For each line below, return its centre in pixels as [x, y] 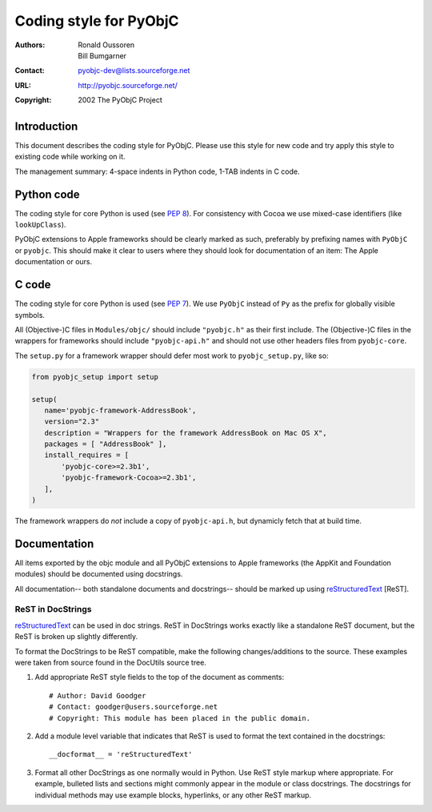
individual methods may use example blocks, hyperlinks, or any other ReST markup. [173, 795]
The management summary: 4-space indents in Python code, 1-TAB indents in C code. [157, 171]
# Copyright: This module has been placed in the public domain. [180, 718]
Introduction [46, 126]
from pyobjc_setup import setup [95, 377]
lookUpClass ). [40, 225]
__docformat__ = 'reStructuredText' [121, 754]
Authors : [30, 45]
